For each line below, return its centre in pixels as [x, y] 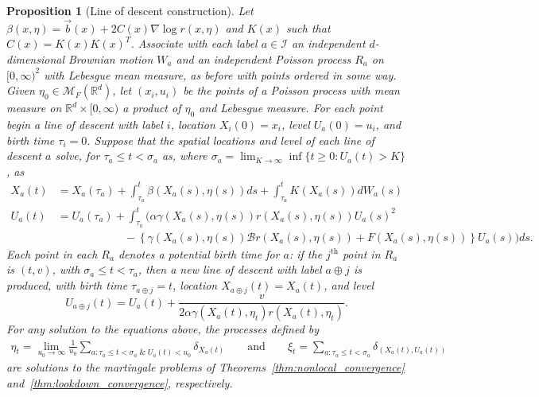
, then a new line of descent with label [230, 269]
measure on [34, 108]
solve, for [78, 156]
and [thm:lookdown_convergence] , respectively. [120, 383]
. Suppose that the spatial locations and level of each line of [231, 140]
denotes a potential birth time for [199, 253]
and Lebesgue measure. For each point [291, 108]
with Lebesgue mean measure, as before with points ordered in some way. [220, 74]
